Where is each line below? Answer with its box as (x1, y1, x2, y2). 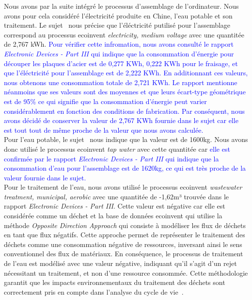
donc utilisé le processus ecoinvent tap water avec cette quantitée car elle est (4, 143, 230, 154)
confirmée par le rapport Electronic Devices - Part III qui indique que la (4, 153, 219, 163)
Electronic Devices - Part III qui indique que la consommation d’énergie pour (4, 48, 234, 58)
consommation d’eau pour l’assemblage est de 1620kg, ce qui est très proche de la (4, 163, 246, 173)
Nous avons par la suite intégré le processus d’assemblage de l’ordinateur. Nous (4, 1, 239, 11)
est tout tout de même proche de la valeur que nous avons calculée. (4, 124, 204, 135)
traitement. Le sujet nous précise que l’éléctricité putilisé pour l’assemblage (4, 20, 231, 30)
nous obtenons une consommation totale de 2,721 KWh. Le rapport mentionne (4, 77, 237, 87)
